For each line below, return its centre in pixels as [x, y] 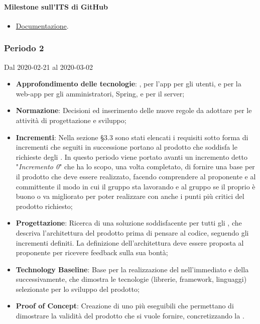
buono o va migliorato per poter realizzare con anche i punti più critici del [130, 196]
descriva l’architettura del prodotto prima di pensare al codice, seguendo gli [132, 232]
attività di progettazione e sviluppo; [71, 120]
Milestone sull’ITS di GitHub [56, 6]
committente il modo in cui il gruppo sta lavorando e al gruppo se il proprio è [136, 186]
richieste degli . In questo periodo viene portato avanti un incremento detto [132, 156]
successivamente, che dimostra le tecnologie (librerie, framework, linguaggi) [131, 279]
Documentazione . [42, 25]
